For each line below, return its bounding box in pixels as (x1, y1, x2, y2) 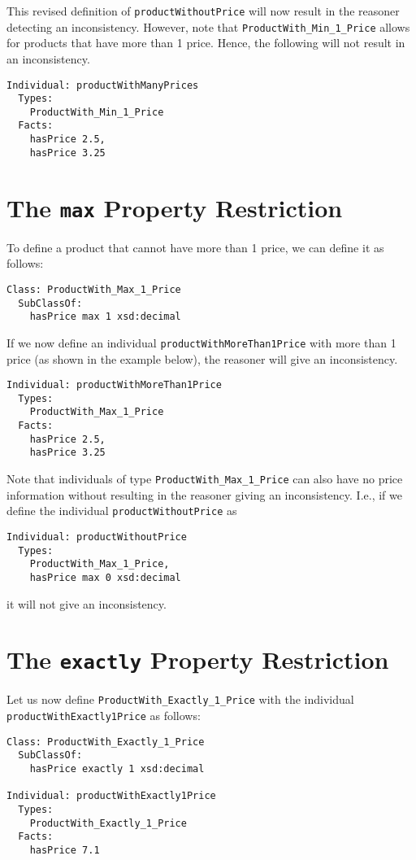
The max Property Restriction (6, 190, 343, 224)
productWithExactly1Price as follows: (6, 707, 201, 724)
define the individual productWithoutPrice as (6, 502, 237, 519)
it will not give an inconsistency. (6, 595, 167, 612)
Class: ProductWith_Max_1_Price (6, 283, 181, 295)
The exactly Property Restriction (6, 643, 389, 676)
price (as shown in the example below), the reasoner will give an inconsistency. (6, 350, 398, 367)
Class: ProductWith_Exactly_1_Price (6, 736, 205, 748)
